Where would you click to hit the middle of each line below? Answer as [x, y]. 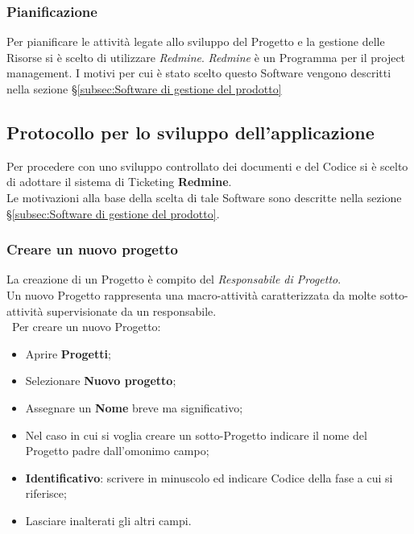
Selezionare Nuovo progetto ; [101, 381]
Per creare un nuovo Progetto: [86, 327]
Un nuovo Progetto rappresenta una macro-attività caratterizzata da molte [192, 294]
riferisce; [46, 493]
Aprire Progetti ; [68, 353]
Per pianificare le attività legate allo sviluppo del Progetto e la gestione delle [196, 41]
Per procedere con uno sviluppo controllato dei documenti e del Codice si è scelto [207, 166]
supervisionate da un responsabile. [132, 310]
